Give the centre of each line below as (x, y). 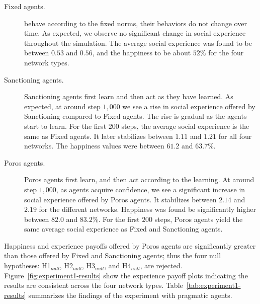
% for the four (222, 53)
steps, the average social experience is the (185, 126)
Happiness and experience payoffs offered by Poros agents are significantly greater (130, 245)
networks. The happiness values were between (94, 146)
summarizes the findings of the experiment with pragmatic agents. (130, 295)
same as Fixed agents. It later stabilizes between (99, 136)
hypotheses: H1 (27, 265)
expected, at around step (62, 106)
